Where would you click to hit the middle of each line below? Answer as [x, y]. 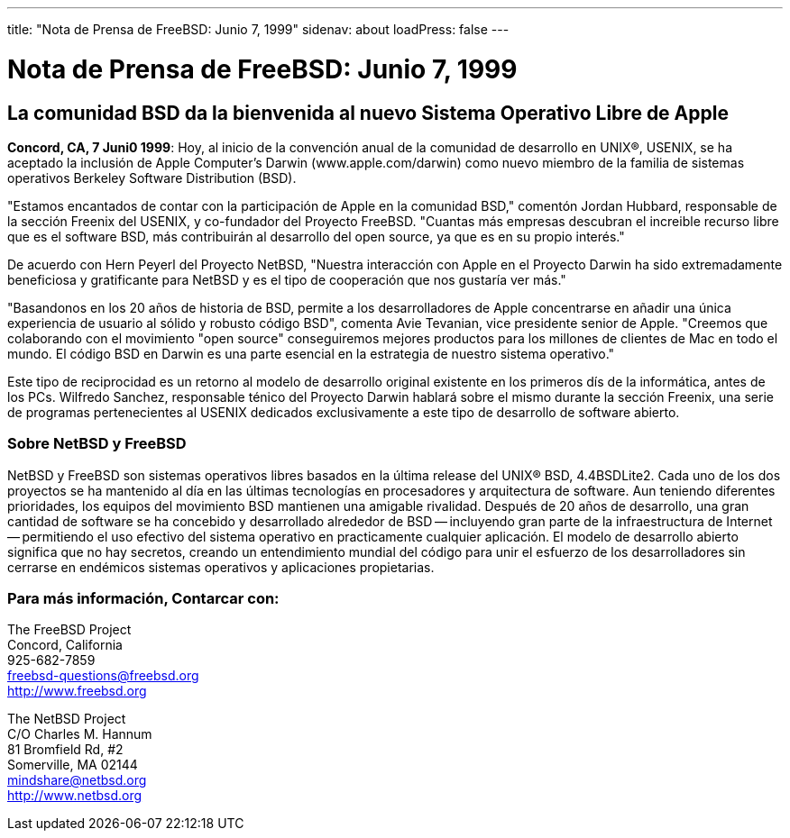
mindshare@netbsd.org [77, 780]
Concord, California [65, 645]
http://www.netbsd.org [75, 796]
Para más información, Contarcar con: [143, 599]
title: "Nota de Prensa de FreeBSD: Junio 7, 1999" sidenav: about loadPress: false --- [258, 29]
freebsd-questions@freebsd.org [103, 676]
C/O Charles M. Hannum [80, 734]
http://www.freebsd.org [77, 691]
